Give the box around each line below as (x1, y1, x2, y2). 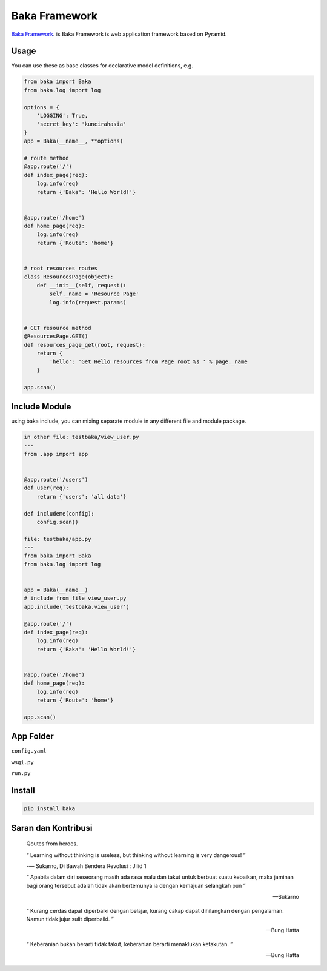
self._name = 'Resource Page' (49, 291, 139, 297)
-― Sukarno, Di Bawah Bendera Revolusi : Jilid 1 (26, 862, 147, 870)
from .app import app (24, 451, 88, 457)
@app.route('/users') (24, 476, 88, 483)
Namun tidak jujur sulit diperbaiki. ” (26, 915, 114, 922)
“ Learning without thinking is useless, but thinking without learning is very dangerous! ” (26, 851, 246, 858)
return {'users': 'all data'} (36, 493, 127, 500)
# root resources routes (24, 265, 98, 272)
